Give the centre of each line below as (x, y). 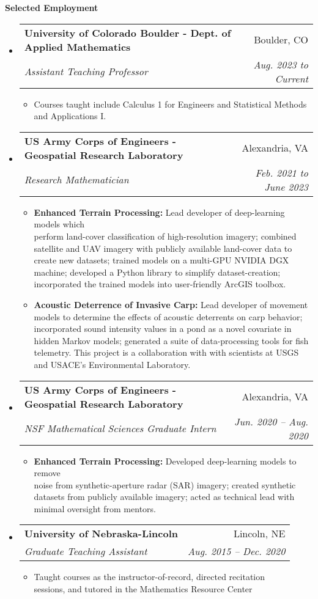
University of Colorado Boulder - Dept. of (128, 32)
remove (47, 473)
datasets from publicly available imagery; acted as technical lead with (164, 497)
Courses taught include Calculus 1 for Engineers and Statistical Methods (170, 104)
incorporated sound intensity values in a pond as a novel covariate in (163, 329)
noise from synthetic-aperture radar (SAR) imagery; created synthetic (165, 484)
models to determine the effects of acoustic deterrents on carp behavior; (168, 316)
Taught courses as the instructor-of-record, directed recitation (150, 577)
